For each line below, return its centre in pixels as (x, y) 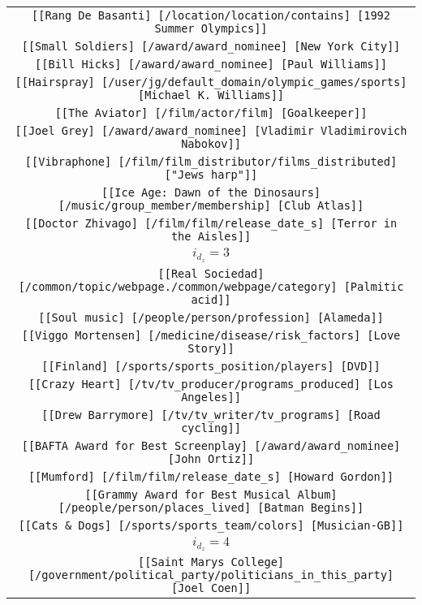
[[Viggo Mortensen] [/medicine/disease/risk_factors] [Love (211, 335)
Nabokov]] (211, 144)
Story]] (211, 348)
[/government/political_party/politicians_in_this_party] (211, 575)
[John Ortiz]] (211, 458)
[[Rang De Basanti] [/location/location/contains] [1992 (211, 15)
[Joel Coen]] (211, 588)
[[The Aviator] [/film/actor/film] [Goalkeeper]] (211, 113)
